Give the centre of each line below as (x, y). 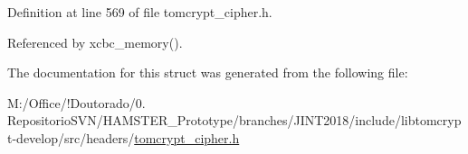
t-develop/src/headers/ (71, 137)
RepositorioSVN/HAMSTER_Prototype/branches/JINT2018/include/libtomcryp (234, 120)
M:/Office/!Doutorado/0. (76, 102)
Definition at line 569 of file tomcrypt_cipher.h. (140, 12)
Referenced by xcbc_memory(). (95, 42)
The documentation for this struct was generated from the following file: (208, 72)
